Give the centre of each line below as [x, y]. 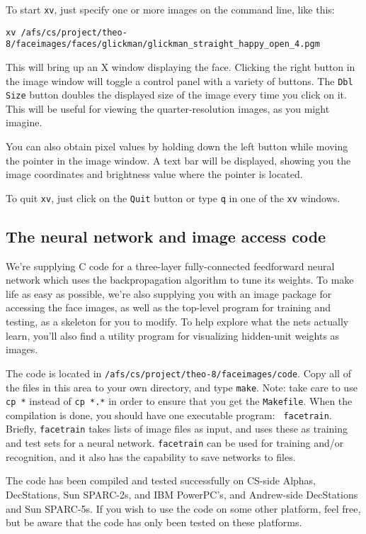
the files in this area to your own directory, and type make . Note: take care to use [182, 387]
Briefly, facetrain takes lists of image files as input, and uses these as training [177, 429]
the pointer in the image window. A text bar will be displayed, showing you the [178, 160]
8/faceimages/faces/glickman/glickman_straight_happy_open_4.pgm [163, 44]
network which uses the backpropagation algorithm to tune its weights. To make [180, 280]
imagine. [24, 122]
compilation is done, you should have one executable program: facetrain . [169, 415]
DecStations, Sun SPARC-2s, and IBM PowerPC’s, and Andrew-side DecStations [182, 494]
